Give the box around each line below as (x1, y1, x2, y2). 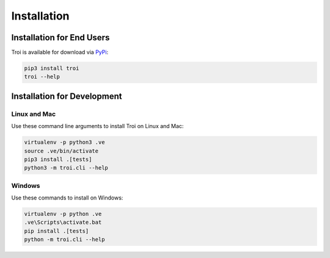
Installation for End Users (11, 32, 110, 43)
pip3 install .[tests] (24, 156, 92, 163)
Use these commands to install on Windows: (11, 194, 123, 201)
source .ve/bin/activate (24, 147, 99, 154)
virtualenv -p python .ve (24, 210, 102, 218)
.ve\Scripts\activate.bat (24, 219, 102, 226)
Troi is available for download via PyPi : (11, 49, 109, 56)
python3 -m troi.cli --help (24, 165, 108, 171)
